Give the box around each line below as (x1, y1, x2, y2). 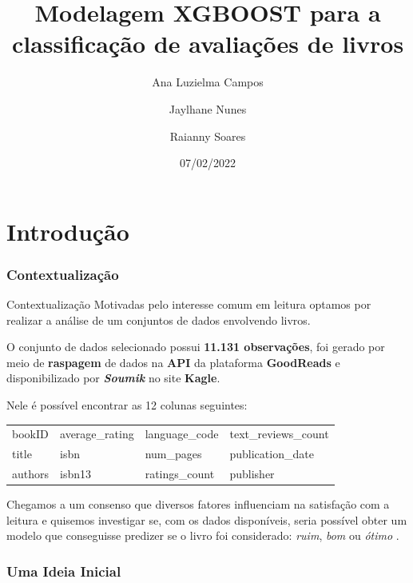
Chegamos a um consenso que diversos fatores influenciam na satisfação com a (6, 496, 390, 513)
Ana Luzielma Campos (152, 74, 264, 90)
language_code (145, 425, 219, 442)
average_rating (60, 425, 134, 442)
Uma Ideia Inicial (6, 561, 121, 581)
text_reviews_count (229, 425, 329, 442)
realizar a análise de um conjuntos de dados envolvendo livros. (6, 311, 311, 328)
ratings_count (145, 465, 215, 482)
